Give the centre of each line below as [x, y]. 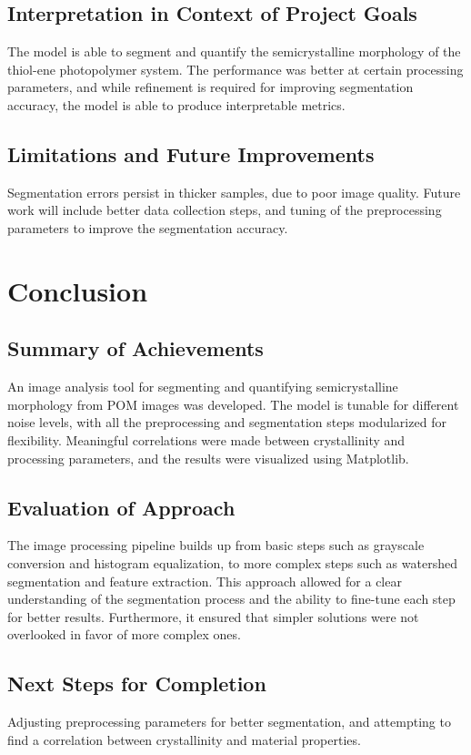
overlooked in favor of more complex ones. [124, 634]
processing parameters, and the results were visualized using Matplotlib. [208, 458]
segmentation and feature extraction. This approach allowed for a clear [205, 581]
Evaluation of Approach [121, 507]
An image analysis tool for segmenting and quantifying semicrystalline [203, 387]
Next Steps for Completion [137, 684]
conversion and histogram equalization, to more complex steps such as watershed [232, 562]
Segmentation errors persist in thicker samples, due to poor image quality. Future [234, 192]
